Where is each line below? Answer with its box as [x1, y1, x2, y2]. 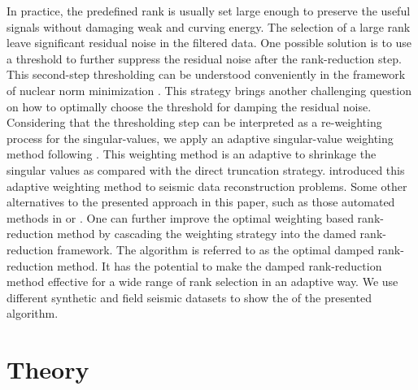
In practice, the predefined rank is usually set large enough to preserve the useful [7, 2, 411, 19]
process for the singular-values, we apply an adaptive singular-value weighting [7, 129, 394, 146]
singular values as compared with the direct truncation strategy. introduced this [7, 161, 405, 178]
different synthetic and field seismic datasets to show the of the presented [7, 288, 372, 305]
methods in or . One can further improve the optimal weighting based [7, 209, 354, 226]
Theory [7, 353, 89, 386]
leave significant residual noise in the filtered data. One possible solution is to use [7, 34, 412, 51]
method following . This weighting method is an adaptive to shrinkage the [7, 145, 377, 162]
